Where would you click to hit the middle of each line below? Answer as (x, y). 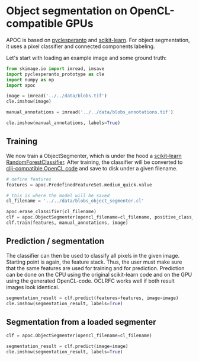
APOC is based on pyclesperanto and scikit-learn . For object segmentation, (98, 40)
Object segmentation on (67, 11)
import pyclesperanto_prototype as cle (55, 74)
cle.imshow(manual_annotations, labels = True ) (63, 123)
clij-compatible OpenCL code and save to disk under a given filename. (92, 168)
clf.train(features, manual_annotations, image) (67, 223)
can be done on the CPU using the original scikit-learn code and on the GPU (99, 274)
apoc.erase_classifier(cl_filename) (51, 212)
